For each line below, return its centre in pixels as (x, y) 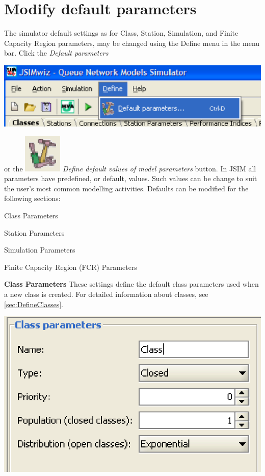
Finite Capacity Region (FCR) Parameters (71, 267)
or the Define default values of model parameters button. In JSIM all (130, 168)
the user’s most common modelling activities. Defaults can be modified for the (126, 188)
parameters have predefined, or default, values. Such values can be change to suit (131, 178)
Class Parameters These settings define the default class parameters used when (131, 284)
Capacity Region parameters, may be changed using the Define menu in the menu (132, 43)
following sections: (32, 198)
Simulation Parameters (40, 250)
